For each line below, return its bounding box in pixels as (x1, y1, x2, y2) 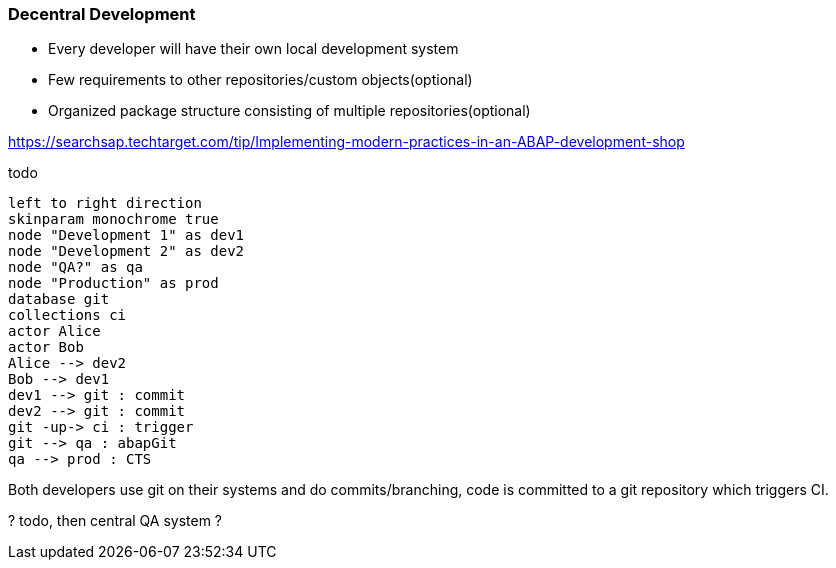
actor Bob (8, 339, 84, 356)
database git (8, 291, 110, 308)
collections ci (8, 307, 127, 324)
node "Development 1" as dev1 (8, 227, 245, 244)
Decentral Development (8, 4, 196, 24)
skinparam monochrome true (8, 211, 219, 228)
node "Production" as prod (8, 275, 219, 292)
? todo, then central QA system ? (8, 512, 223, 530)
